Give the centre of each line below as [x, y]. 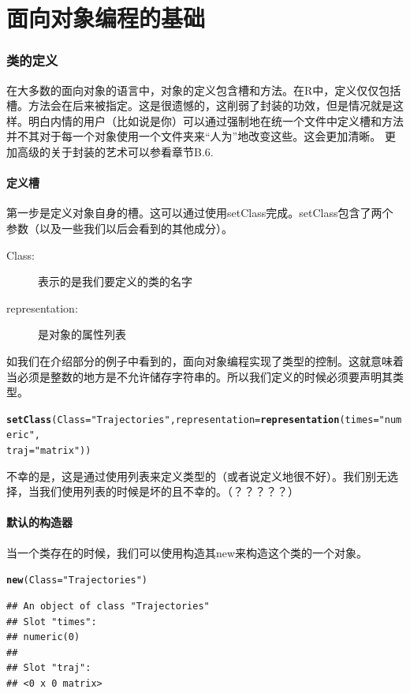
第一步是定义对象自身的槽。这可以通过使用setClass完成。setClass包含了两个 [200, 213]
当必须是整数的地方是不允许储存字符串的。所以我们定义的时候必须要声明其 [199, 376]
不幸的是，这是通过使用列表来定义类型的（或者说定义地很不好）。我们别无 [197, 476]
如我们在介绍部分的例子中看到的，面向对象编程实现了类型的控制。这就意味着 [205, 360]
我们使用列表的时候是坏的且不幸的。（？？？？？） [169, 491]
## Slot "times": [52, 622]
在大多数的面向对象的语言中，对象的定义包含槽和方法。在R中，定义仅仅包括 [204, 90]
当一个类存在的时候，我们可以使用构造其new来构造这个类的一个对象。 [187, 552]
